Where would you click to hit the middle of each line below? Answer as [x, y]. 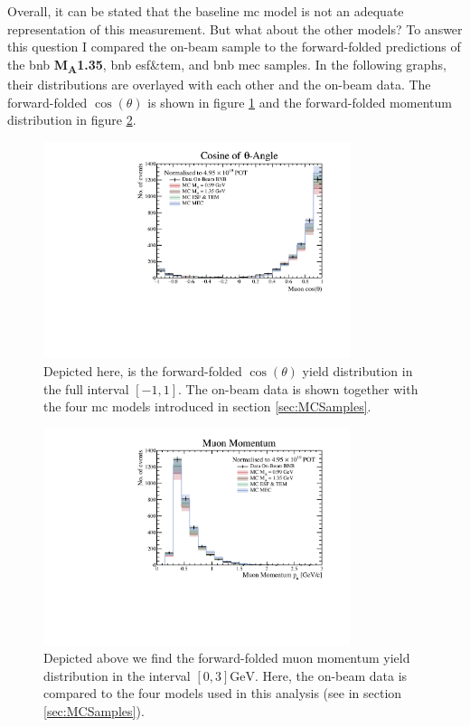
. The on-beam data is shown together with [298, 388]
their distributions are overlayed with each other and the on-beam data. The [219, 84]
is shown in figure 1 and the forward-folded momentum [300, 102]
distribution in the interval [117, 675]
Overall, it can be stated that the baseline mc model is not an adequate [206, 11]
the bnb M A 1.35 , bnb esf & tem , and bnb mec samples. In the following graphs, [227, 65]
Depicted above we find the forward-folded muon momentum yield [227, 658]
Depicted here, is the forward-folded [143, 371]
